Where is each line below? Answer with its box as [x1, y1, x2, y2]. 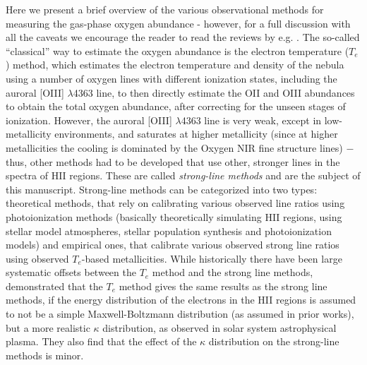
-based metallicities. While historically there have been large [81, 251, 342, 265]
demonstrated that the [6, 278, 103, 293]
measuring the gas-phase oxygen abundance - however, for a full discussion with [6, 16, 351, 30]
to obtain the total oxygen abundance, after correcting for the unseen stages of [6, 99, 346, 114]
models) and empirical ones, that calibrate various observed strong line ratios [6, 237, 339, 252]
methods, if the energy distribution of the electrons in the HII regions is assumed [6, 292, 356, 307]
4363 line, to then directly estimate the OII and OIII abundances [73, 85, 355, 100]
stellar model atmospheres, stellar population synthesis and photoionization [6, 223, 332, 238]
